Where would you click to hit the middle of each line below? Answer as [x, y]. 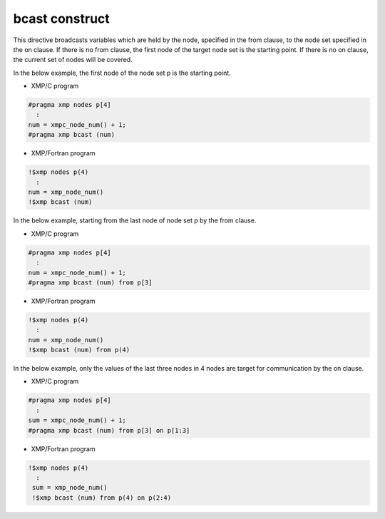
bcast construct [61, 19]
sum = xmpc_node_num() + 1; [77, 420]
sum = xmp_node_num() [70, 488]
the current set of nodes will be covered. [73, 60]
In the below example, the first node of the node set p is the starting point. [122, 73]
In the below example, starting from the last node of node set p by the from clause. [135, 220]
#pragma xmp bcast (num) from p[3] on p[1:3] [109, 430]
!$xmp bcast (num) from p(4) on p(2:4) [102, 498]
